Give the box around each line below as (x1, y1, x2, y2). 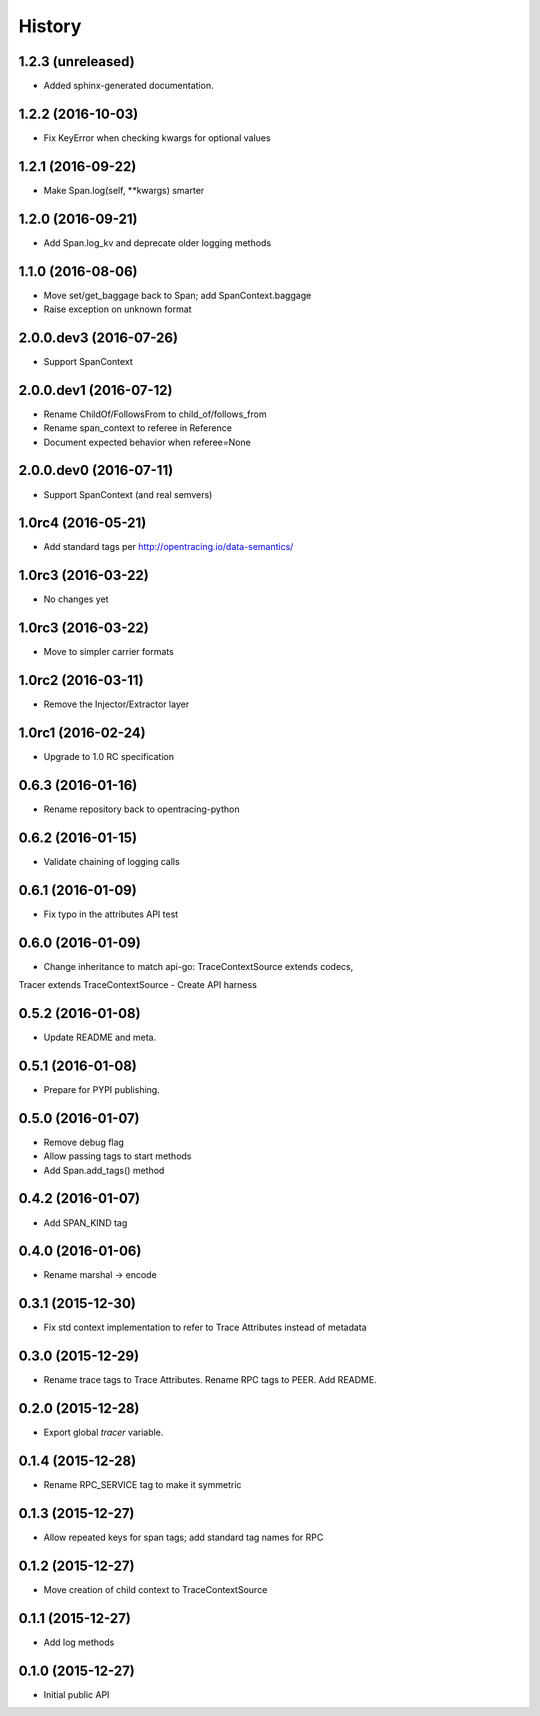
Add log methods (43, 1636, 115, 1648)
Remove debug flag (43, 1136, 125, 1148)
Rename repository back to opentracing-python (43, 803, 240, 815)
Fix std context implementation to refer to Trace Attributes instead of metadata (43, 1321, 367, 1334)
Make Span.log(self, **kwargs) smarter (43, 184, 205, 196)
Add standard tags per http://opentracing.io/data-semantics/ (43, 541, 294, 553)
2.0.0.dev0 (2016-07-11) (18, 462, 174, 479)
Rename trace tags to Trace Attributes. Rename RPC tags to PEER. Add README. (43, 1374, 377, 1386)
